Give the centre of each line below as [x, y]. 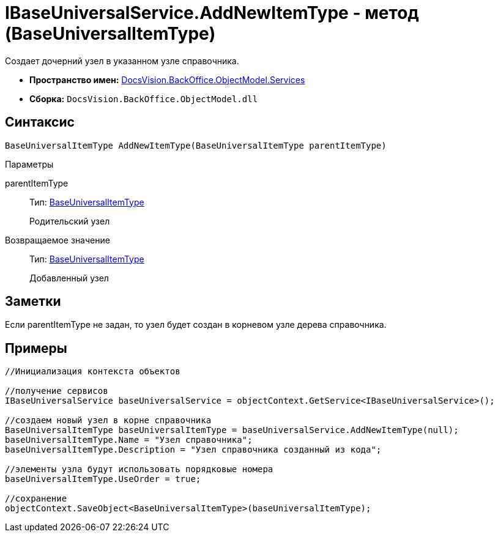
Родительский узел [70, 221]
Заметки [33, 302]
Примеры [36, 348]
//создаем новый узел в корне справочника [108, 420]
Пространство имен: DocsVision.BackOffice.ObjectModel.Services [167, 80]
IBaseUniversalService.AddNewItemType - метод [212, 13]
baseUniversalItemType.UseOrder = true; [103, 479]
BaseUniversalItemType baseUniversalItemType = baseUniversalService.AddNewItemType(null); [232, 430]
